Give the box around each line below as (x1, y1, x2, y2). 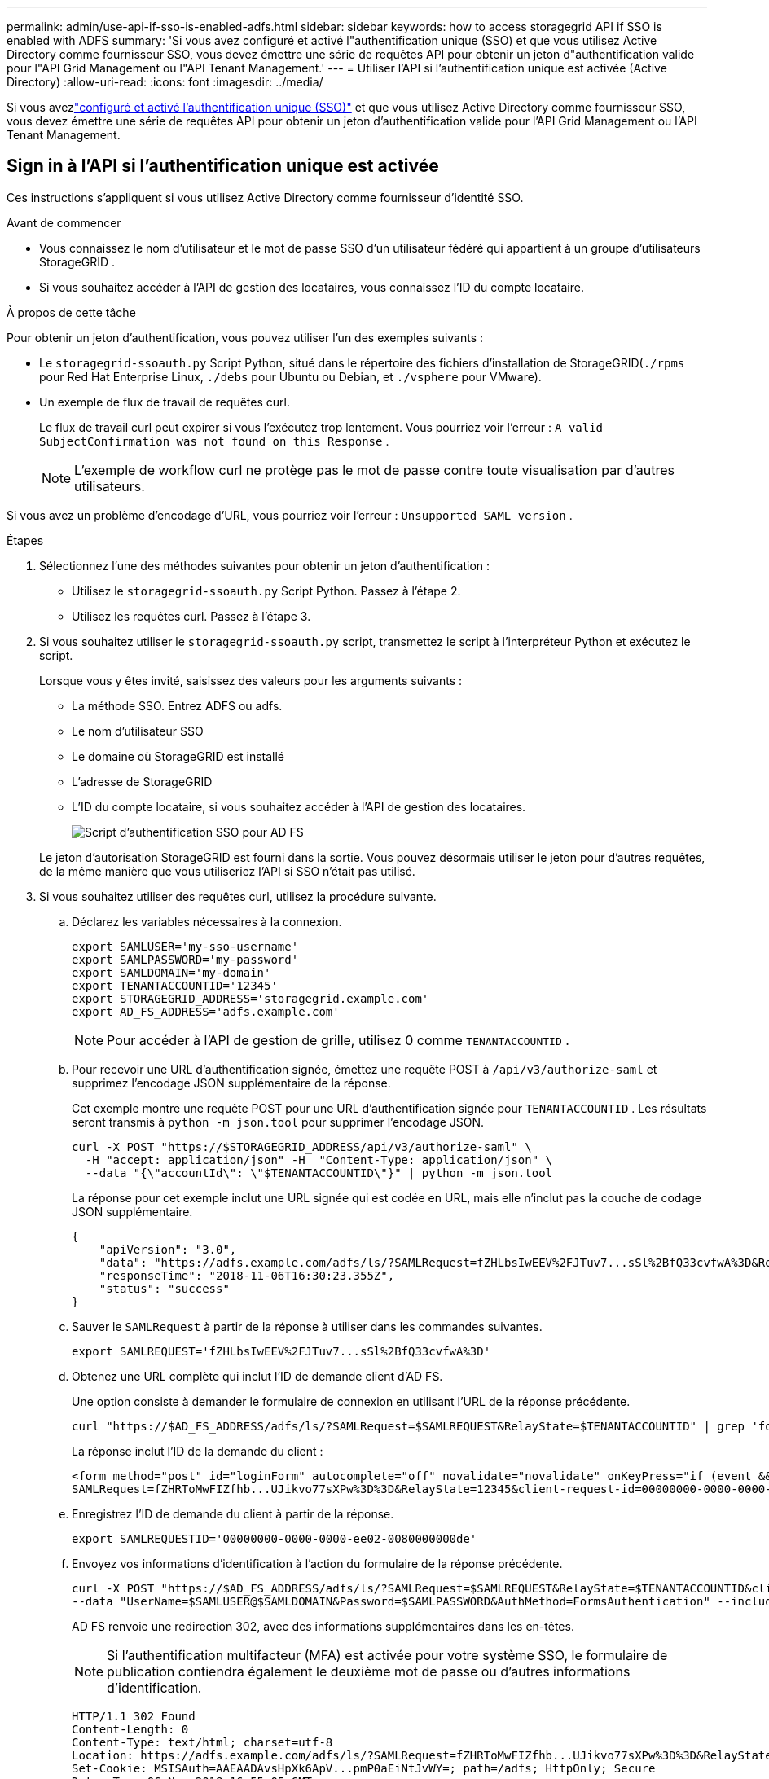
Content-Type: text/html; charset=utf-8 (72, 1735, 333, 1749)
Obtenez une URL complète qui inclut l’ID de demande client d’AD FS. (72, 1368, 443, 1383)
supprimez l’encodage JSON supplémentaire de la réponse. (72, 1075, 391, 1090)
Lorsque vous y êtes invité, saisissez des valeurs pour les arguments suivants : (39, 673, 463, 687)
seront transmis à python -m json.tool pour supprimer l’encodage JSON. (72, 1114, 485, 1129)
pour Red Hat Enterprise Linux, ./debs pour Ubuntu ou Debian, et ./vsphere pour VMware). (39, 369, 542, 384)
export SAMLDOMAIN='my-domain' (72, 965, 271, 979)
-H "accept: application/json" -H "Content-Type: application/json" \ (85, 1153, 553, 1166)
